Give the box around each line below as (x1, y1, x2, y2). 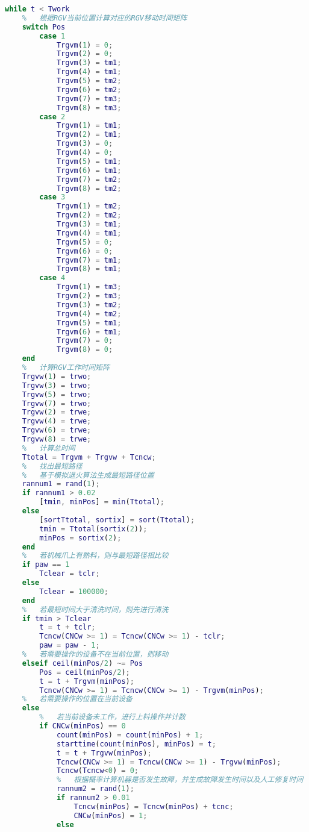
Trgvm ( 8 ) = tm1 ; (56, 264, 122, 274)
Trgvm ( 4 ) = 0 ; (56, 148, 113, 157)
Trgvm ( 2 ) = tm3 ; (56, 292, 122, 300)
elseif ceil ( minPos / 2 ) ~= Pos (22, 658, 143, 668)
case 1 (39, 31, 66, 40)
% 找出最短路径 (22, 461, 83, 471)
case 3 (39, 193, 66, 202)
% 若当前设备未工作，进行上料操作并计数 (39, 713, 186, 722)
